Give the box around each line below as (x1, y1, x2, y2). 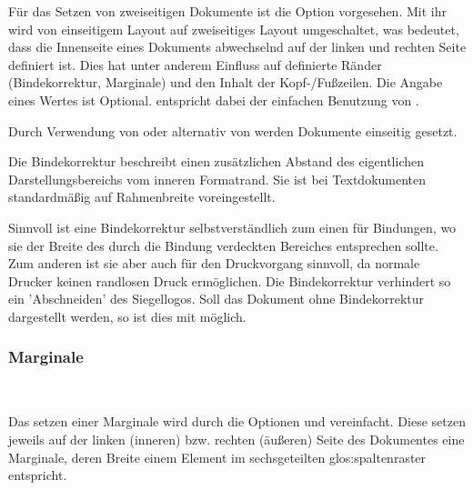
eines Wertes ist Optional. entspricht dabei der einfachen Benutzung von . (8, 90, 419, 109)
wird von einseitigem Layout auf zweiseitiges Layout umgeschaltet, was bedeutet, (8, 19, 459, 38)
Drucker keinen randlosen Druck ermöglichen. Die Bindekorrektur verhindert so (8, 271, 451, 290)
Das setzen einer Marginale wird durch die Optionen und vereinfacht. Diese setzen (8, 412, 466, 431)
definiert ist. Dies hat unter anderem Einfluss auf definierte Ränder (8, 55, 382, 74)
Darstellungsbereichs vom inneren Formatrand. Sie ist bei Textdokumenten (8, 169, 427, 188)
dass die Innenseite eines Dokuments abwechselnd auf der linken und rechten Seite (8, 37, 467, 56)
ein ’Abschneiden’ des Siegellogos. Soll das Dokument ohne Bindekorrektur (8, 289, 425, 308)
